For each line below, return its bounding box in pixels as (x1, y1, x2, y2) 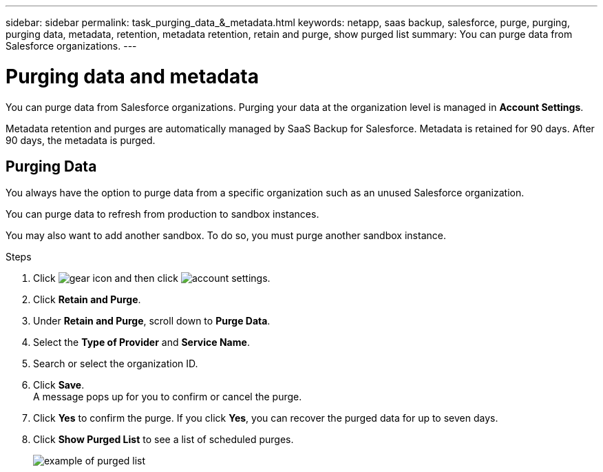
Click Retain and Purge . (33, 294, 141, 306)
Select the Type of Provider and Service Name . (33, 336, 250, 349)
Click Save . (33, 379, 85, 391)
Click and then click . (33, 272, 271, 285)
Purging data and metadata (6, 64, 259, 88)
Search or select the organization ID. (33, 358, 198, 370)
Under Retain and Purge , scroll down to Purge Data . (33, 315, 271, 327)
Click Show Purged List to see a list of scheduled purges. (33, 433, 294, 446)
